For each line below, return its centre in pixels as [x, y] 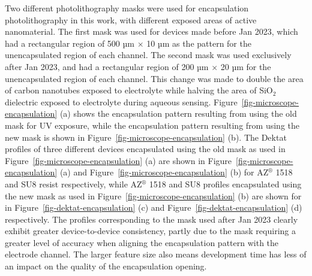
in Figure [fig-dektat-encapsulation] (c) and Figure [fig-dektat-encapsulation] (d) [154, 207]
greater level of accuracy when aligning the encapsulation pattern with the [142, 242]
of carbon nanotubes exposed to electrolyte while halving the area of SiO [139, 90]
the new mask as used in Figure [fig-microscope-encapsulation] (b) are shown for [153, 195]
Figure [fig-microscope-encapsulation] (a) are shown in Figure [118, 160]
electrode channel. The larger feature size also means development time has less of [156, 254]
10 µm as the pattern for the [199, 43]
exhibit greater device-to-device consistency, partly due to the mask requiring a [150, 231]
